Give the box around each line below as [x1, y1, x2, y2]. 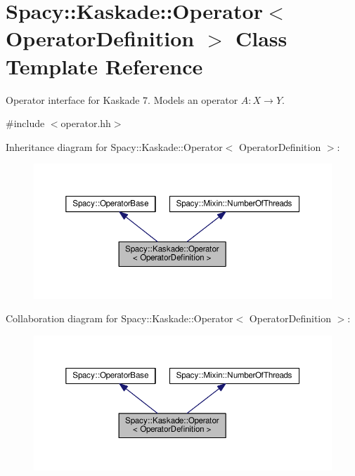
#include [6, 116, 45, 131]
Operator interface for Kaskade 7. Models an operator [6, 92, 238, 107]
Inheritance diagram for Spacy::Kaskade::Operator [6, 139, 223, 154]
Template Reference [6, 51, 203, 80]
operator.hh [60, 116, 111, 131]
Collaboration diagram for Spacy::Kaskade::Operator [6, 311, 233, 326]
